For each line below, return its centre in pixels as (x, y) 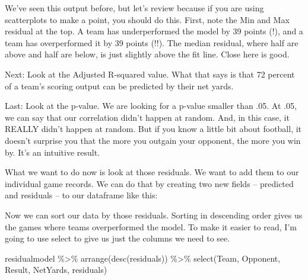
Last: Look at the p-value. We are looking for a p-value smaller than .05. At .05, (151, 106)
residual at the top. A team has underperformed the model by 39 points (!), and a (154, 31)
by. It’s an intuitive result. (53, 152)
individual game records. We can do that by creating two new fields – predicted (149, 183)
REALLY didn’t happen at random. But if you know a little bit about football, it (153, 129)
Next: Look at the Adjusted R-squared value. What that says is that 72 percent (150, 74)
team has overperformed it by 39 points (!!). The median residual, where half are (152, 42)
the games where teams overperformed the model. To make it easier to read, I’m (151, 226)
